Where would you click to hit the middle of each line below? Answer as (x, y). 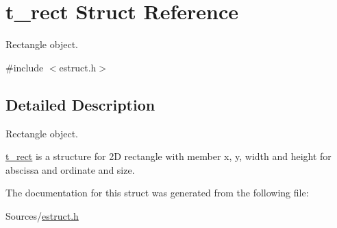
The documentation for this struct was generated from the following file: (157, 193)
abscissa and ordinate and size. (70, 169)
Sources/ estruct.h (42, 215)
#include (25, 67)
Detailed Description (80, 104)
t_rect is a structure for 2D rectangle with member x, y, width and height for (168, 156)
